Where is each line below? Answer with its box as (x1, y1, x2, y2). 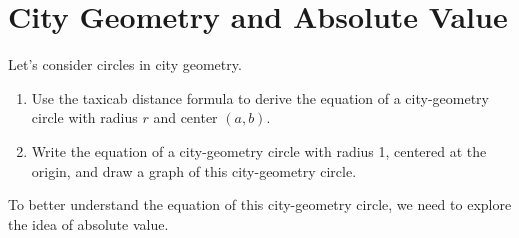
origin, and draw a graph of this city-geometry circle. (31, 160, 357, 181)
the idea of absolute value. (8, 213, 169, 234)
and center (153, 107, 218, 128)
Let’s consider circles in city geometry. (8, 54, 242, 75)
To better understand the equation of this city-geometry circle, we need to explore (8, 194, 512, 215)
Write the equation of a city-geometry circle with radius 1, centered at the (31, 140, 487, 161)
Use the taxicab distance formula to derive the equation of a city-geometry (31, 87, 489, 108)
